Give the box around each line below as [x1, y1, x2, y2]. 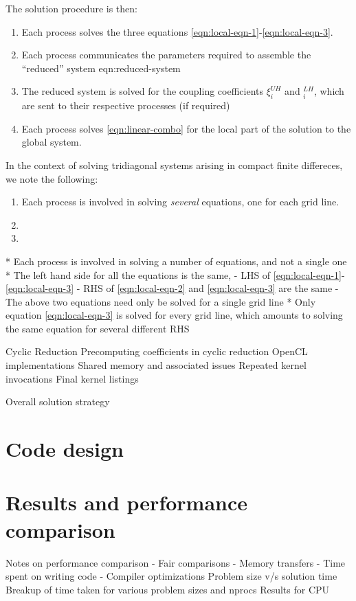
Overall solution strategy [5, 394, 110, 409]
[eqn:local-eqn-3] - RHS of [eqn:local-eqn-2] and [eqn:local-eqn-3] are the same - [5, 281, 339, 295]
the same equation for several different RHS [5, 321, 190, 335]
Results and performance [5, 488, 248, 517]
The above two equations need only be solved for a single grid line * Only [5, 294, 316, 308]
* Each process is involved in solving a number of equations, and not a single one [5, 253, 347, 268]
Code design [5, 435, 124, 463]
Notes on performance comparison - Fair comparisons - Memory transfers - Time [5, 555, 346, 569]
